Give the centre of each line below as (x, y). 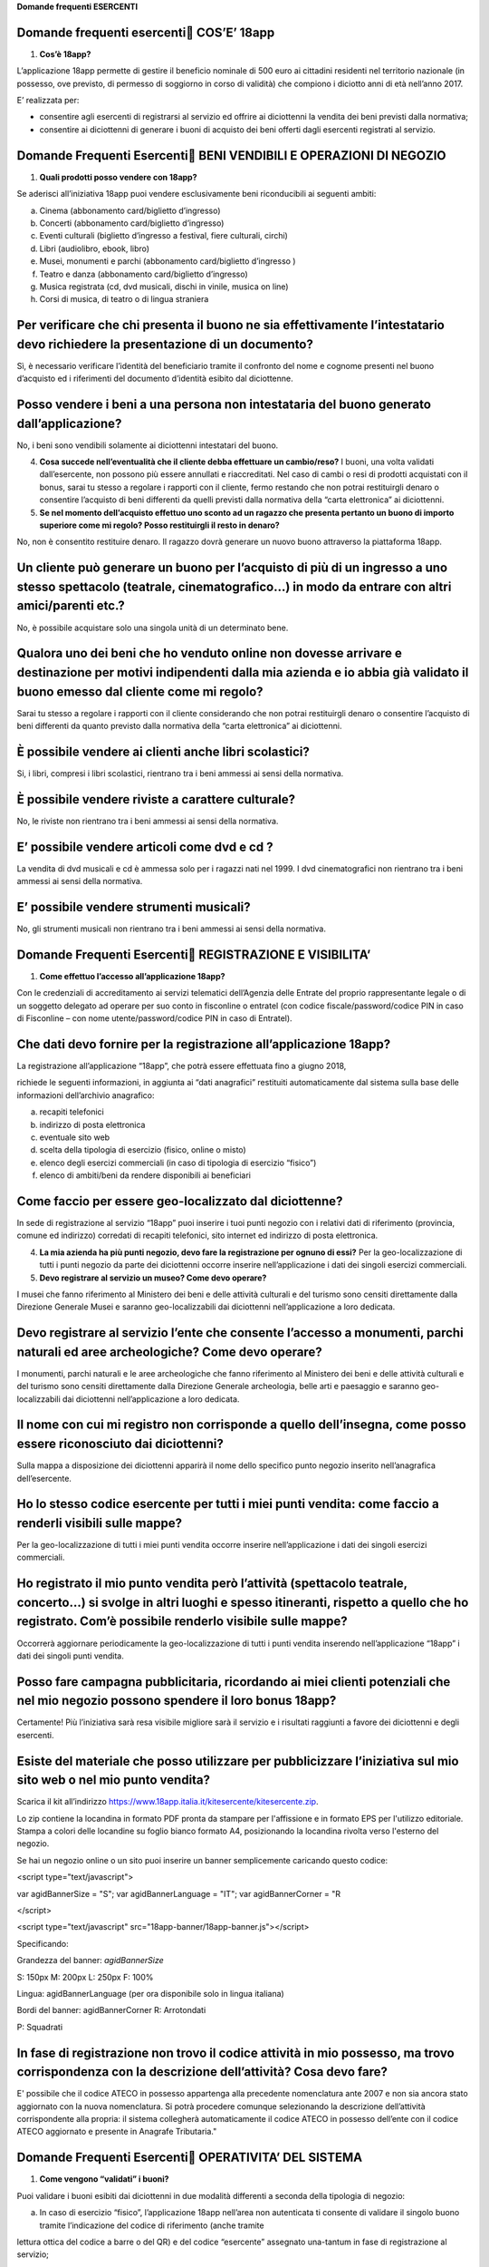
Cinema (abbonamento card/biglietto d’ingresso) (130, 210)
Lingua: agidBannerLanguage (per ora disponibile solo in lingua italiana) (150, 1993)
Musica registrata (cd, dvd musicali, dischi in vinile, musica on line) (164, 287)
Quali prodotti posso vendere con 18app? (119, 177)
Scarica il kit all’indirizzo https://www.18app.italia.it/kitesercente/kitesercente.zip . (168, 1802)
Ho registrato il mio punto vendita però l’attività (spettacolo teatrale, (212, 1584)
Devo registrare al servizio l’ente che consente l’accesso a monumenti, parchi (240, 1333)
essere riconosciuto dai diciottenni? (120, 1444)
